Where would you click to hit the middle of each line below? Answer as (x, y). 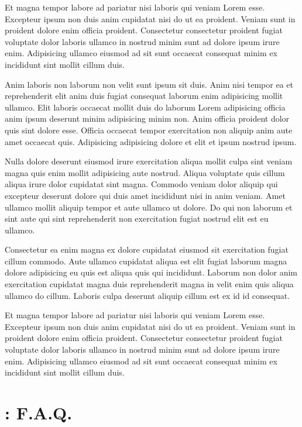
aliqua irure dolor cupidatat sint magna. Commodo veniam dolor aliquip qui (141, 184)
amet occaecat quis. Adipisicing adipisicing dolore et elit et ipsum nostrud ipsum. (151, 141)
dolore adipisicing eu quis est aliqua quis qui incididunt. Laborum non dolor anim (151, 272)
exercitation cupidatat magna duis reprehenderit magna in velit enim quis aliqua (149, 284)
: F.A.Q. (39, 412)
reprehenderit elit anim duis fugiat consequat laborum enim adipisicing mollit (144, 96)
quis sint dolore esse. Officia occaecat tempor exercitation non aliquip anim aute (149, 130)
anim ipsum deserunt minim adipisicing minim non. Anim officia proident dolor (147, 118)
